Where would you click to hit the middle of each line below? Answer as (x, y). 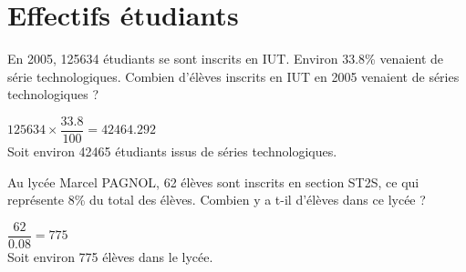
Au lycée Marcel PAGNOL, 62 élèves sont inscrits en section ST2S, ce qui (213, 181)
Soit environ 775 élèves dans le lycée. (110, 256)
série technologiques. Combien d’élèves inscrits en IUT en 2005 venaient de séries (233, 76)
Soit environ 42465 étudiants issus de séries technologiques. (172, 151)
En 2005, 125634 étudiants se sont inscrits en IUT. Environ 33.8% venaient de (226, 59)
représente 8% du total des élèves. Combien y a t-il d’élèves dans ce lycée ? (217, 200)
